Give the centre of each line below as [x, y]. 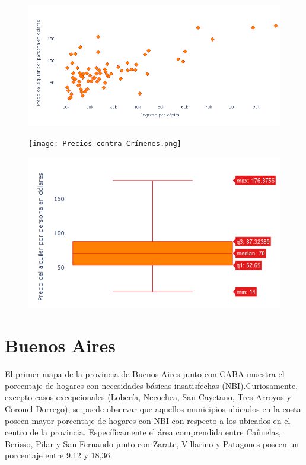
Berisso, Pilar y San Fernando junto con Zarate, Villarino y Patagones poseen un [152, 443]
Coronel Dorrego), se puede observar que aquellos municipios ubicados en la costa [153, 409]
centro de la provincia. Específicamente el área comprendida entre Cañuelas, [143, 432]
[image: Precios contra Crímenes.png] [105, 144]
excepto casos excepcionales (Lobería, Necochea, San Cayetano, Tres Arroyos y [148, 397]
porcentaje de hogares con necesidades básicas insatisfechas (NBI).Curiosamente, [152, 385]
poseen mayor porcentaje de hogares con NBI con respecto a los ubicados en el [148, 420]
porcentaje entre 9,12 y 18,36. [59, 455]
